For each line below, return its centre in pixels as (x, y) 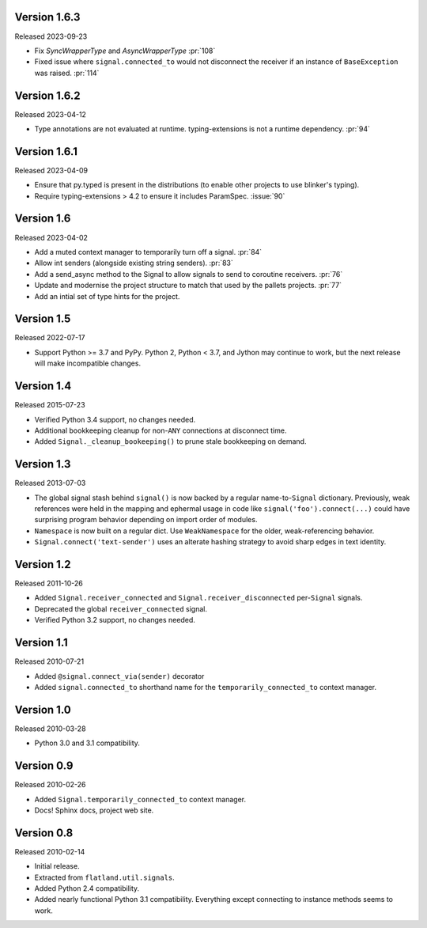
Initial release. (57, 866)
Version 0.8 (44, 833)
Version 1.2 (43, 564)
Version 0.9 (44, 766)
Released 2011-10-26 (49, 583)
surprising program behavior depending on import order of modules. (146, 520)
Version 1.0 (43, 709)
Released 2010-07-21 (49, 661)
